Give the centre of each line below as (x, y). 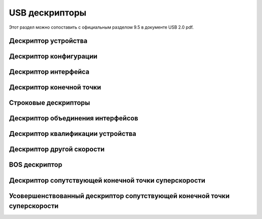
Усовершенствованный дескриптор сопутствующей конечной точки (119, 196)
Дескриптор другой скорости (57, 149)
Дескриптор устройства (48, 41)
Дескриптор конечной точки (55, 87)
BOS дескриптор (36, 165)
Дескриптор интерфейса (49, 72)
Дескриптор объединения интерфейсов (74, 118)
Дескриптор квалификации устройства (73, 134)
